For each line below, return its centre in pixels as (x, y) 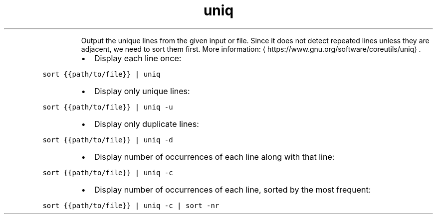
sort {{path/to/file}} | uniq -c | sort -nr (131, 205)
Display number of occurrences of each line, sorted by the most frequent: (232, 189)
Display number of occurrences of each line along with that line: (214, 157)
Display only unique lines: (142, 91)
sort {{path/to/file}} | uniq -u (108, 107)
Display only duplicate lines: (146, 124)
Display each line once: (138, 58)
